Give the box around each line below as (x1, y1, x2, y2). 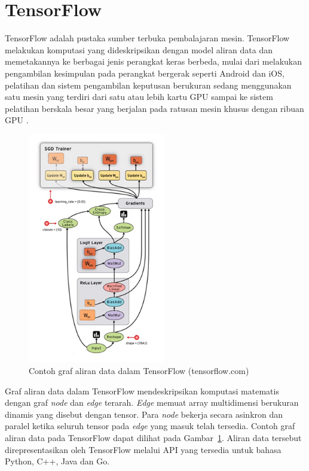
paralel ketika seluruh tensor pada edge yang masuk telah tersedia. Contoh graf (5, 420, 295, 432)
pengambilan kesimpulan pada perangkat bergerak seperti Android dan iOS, (5, 66, 284, 79)
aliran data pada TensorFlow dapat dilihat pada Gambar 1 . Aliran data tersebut (5, 431, 302, 443)
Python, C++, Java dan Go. (5, 455, 110, 467)
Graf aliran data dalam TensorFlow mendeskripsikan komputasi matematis (5, 384, 279, 397)
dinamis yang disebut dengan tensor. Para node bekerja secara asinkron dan (5, 408, 283, 420)
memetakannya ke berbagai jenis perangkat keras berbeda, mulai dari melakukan (5, 55, 302, 68)
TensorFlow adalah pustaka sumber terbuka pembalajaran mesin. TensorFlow (5, 32, 290, 44)
